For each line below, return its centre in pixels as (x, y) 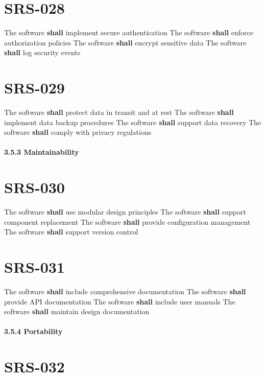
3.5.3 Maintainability (42, 152)
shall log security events (42, 52)
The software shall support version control (71, 232)
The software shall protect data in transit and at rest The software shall (119, 112)
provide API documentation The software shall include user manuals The (120, 301)
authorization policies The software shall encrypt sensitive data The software (125, 42)
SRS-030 (34, 187)
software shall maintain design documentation (77, 311)
